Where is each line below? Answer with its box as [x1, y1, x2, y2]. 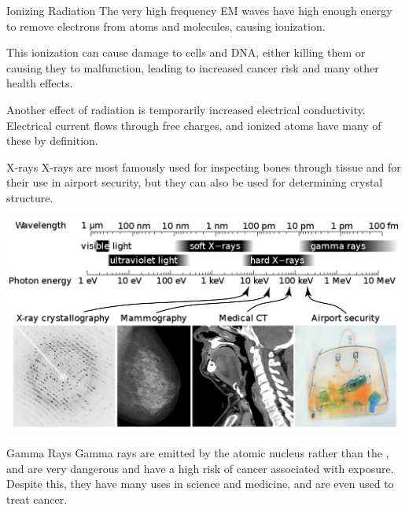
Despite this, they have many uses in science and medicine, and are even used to [6, 475, 394, 492]
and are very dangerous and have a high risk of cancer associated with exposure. [6, 460, 394, 476]
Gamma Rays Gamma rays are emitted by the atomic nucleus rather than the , [6, 445, 389, 461]
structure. [6, 189, 53, 205]
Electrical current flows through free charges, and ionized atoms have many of [6, 116, 381, 133]
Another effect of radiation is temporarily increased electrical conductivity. [6, 101, 366, 117]
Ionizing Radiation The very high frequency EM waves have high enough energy [6, 2, 392, 18]
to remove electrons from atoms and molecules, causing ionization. [6, 17, 326, 34]
